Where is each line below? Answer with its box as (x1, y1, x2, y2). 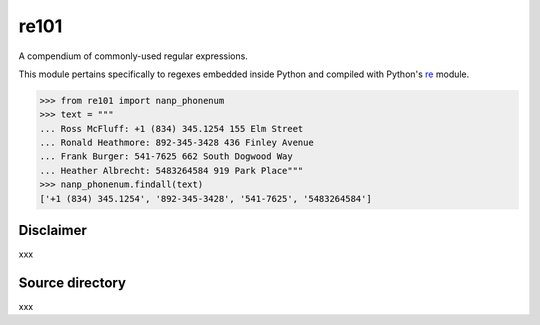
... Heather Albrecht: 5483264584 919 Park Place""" (39, 165, 304, 176)
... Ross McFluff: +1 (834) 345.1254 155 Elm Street (39, 123, 304, 134)
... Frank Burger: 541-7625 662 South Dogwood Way (39, 151, 294, 162)
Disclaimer (18, 222, 87, 239)
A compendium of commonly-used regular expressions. (18, 50, 249, 62)
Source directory (18, 274, 127, 291)
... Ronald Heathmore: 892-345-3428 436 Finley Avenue (39, 137, 314, 149)
